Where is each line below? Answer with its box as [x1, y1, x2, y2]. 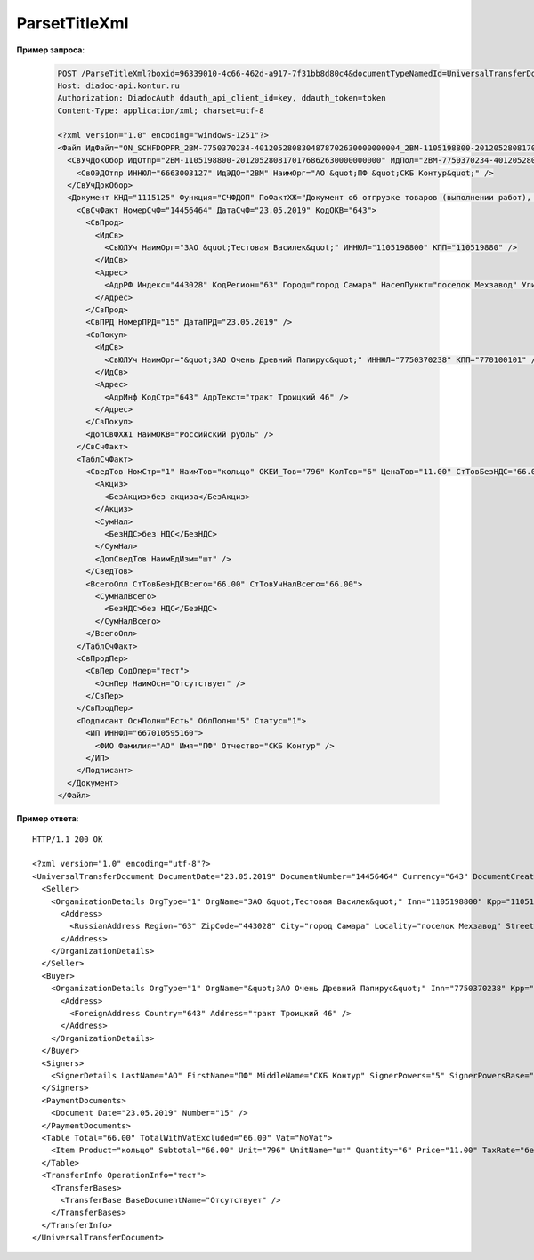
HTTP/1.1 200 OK [32, 834, 103, 844]
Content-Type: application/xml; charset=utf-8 [57, 105, 264, 116]
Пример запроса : [16, 44, 85, 55]
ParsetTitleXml [16, 13, 129, 33]
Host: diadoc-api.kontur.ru [57, 80, 180, 91]
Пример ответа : [16, 813, 79, 824]
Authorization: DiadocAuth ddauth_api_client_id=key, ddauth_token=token [57, 93, 386, 103]
